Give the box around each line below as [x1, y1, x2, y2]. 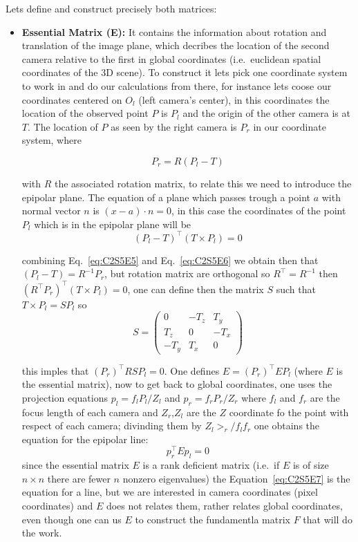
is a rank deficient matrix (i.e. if [142, 458, 280, 472]
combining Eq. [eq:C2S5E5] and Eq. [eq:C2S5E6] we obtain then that [21, 252, 319, 267]
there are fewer [47, 471, 111, 485]
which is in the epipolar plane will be [34, 216, 191, 231]
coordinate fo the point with [229, 404, 349, 419]
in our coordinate [253, 119, 326, 133]
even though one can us [21, 512, 122, 526]
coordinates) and [21, 498, 93, 513]
